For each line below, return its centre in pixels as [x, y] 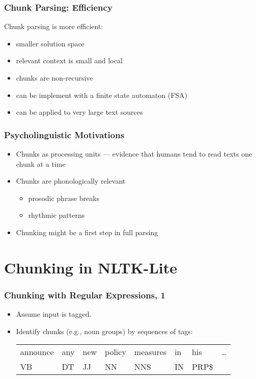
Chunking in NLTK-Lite [91, 267]
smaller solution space [50, 43]
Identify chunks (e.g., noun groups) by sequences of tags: [104, 331]
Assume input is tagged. [54, 314]
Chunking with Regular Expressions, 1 [85, 295]
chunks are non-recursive [54, 78]
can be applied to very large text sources [79, 112]
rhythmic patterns [56, 215]
